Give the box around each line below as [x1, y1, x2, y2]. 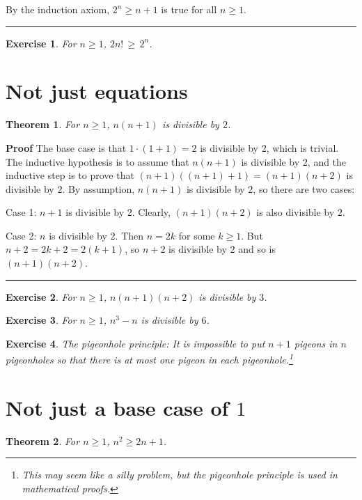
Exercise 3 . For [6, 313, 77, 327]
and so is [238, 242, 276, 256]
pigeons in [294, 336, 338, 350]
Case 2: [6, 228, 37, 242]
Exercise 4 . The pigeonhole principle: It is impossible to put [6, 336, 265, 350]
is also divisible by [256, 205, 335, 219]
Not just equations [6, 77, 188, 105]
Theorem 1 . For [6, 117, 80, 132]
